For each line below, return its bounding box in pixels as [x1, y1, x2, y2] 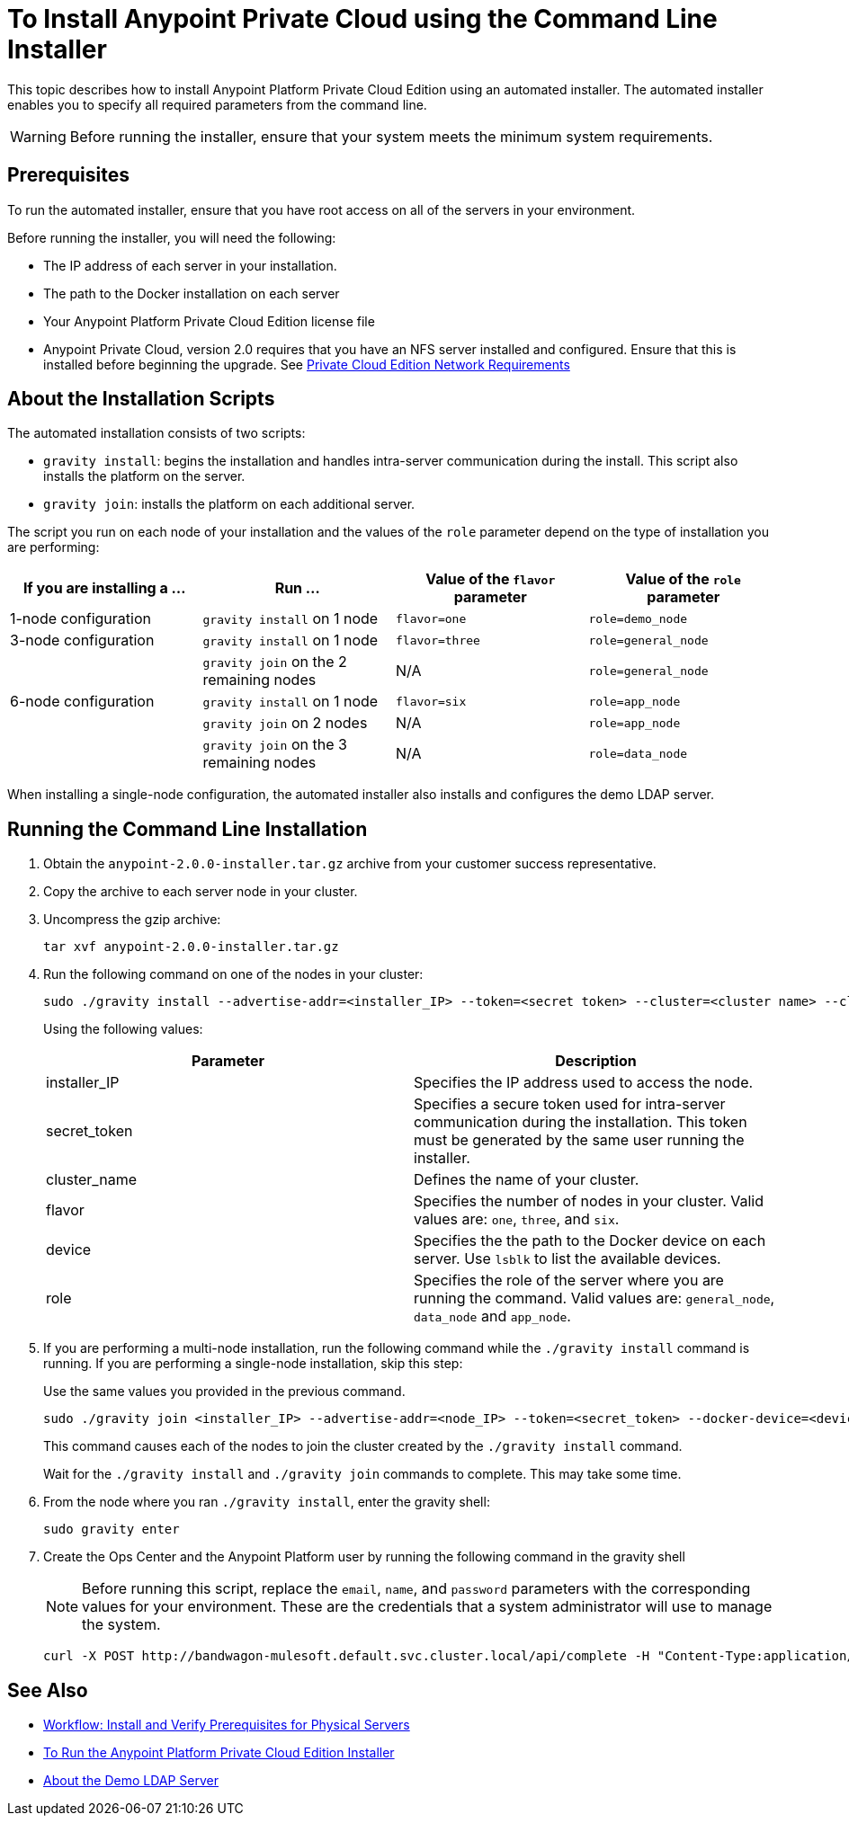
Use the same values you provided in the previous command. [43, 1383, 406, 1400]
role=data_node [588, 746, 688, 760]
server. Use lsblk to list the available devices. [414, 1249, 721, 1268]
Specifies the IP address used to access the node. [414, 1073, 754, 1092]
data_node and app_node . [414, 1307, 571, 1326]
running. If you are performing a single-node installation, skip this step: [43, 1356, 463, 1372]
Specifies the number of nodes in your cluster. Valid [414, 1192, 764, 1211]
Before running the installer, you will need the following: [7, 229, 336, 245]
